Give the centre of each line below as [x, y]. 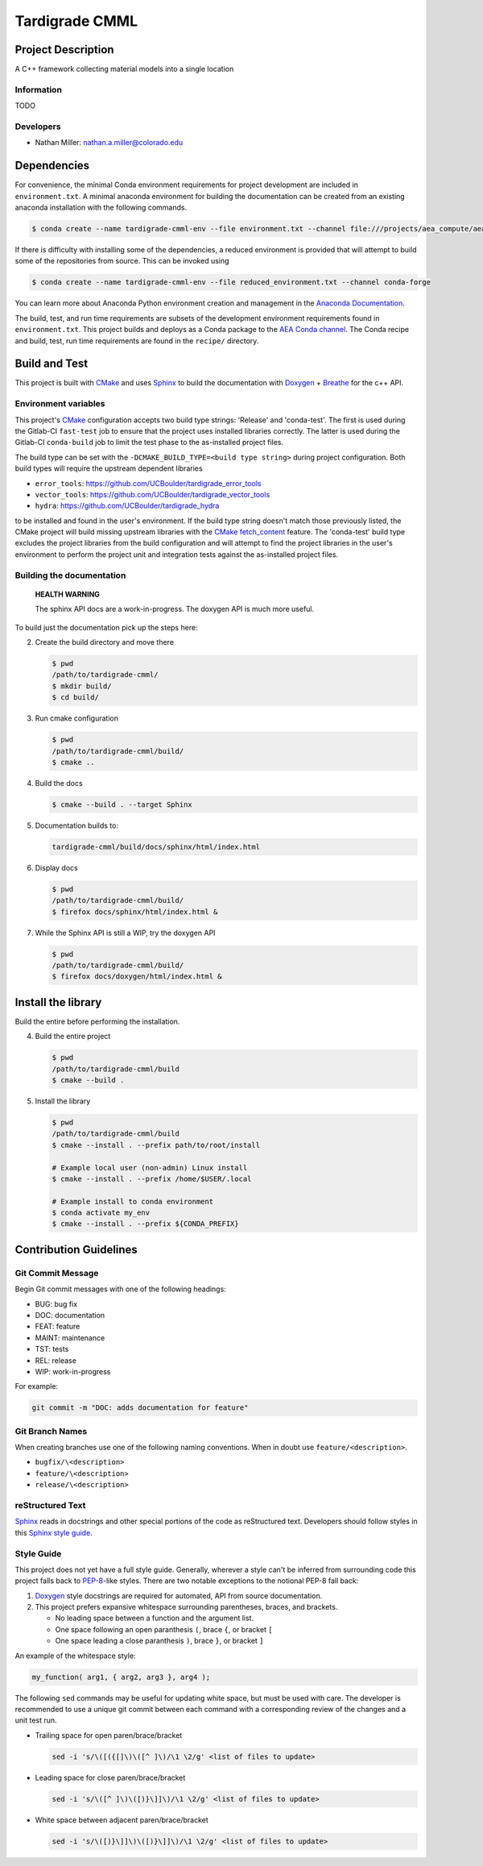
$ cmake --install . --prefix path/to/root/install [156, 1145]
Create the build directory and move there [105, 642]
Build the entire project [73, 1037]
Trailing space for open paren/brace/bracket [109, 1735]
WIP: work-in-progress [73, 1371]
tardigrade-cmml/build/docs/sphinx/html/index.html [156, 847]
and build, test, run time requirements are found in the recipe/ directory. [137, 341]
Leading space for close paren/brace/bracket [110, 1777]
